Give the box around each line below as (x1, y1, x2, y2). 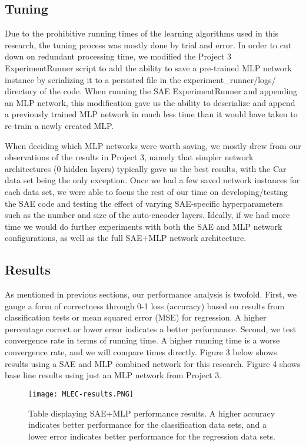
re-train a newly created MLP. (5, 119, 114, 131)
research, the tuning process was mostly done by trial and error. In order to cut (5, 38, 292, 51)
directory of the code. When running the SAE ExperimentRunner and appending (5, 85, 298, 97)
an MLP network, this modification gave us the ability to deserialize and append (5, 96, 295, 108)
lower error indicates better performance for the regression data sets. (28, 430, 275, 442)
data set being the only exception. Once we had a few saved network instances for (5, 174, 300, 186)
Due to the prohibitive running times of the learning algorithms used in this (5, 27, 279, 39)
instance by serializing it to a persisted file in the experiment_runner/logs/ (5, 73, 276, 85)
